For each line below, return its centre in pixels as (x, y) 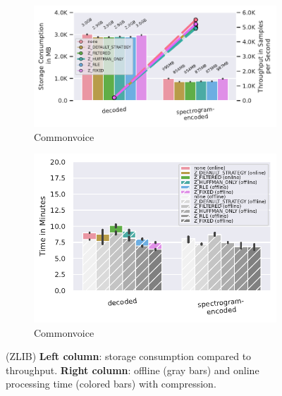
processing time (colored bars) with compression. (111, 384)
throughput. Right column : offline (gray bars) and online (133, 370)
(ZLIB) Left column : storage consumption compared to (129, 356)
